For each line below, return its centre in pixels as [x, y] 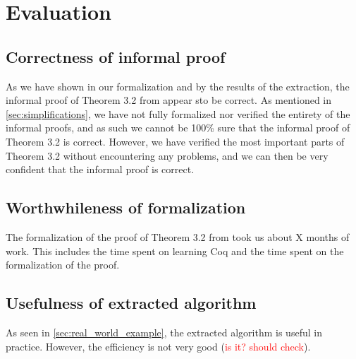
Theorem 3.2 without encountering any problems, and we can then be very [167, 155]
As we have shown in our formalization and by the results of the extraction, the [178, 86]
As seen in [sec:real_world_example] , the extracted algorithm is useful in [164, 332]
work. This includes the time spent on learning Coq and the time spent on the [175, 251]
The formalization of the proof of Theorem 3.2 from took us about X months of [178, 236]
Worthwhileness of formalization [126, 207]
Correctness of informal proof [116, 56]
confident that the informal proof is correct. [100, 169]
